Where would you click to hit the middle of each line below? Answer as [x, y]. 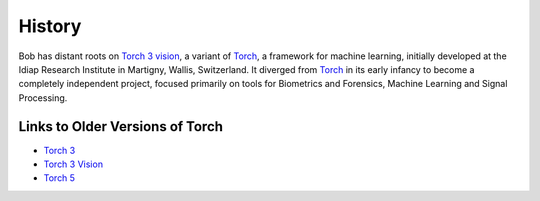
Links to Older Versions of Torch [121, 126]
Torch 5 [59, 178]
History [50, 26]
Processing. [43, 97]
